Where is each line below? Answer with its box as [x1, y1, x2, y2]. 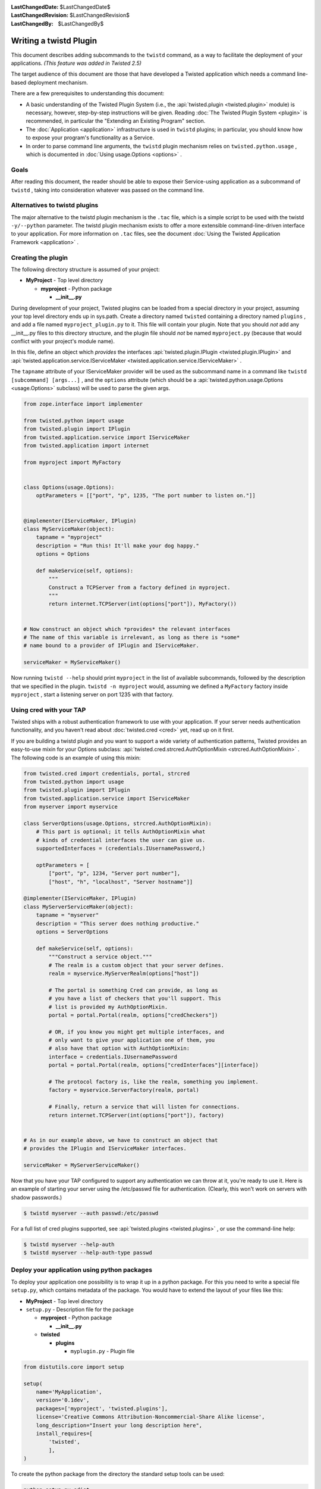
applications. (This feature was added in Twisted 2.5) [11, 60, 142, 67]
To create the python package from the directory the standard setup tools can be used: [11, 1471, 225, 1478]
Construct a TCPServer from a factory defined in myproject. [48, 584, 231, 591]
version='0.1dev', [36, 1397, 90, 1404]
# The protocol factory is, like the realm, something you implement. [48, 1079, 259, 1085]
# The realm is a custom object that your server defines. [48, 962, 225, 968]
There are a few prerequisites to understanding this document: [11, 90, 165, 97]
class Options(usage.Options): [23, 484, 115, 491]
